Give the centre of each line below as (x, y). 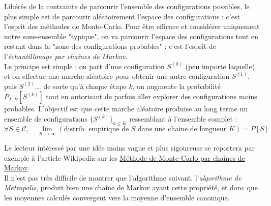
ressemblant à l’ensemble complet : (183, 118)
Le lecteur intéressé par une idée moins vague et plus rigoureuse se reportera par (129, 147)
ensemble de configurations (46, 118)
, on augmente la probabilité (176, 86)
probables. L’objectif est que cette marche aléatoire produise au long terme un (126, 109)
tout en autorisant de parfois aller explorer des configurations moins (152, 96)
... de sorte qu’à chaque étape (81, 86)
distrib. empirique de (96, 129)
